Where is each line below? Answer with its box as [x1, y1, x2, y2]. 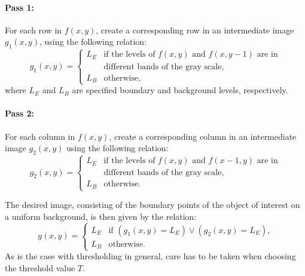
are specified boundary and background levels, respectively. [72, 84, 288, 96]
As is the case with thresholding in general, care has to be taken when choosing [5, 250, 296, 262]
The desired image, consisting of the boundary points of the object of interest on [5, 198, 300, 211]
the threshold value [5, 261, 75, 274]
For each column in [5, 130, 75, 142]
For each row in [5, 23, 62, 36]
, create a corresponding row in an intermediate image [96, 23, 294, 36]
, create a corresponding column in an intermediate [109, 130, 297, 142]
